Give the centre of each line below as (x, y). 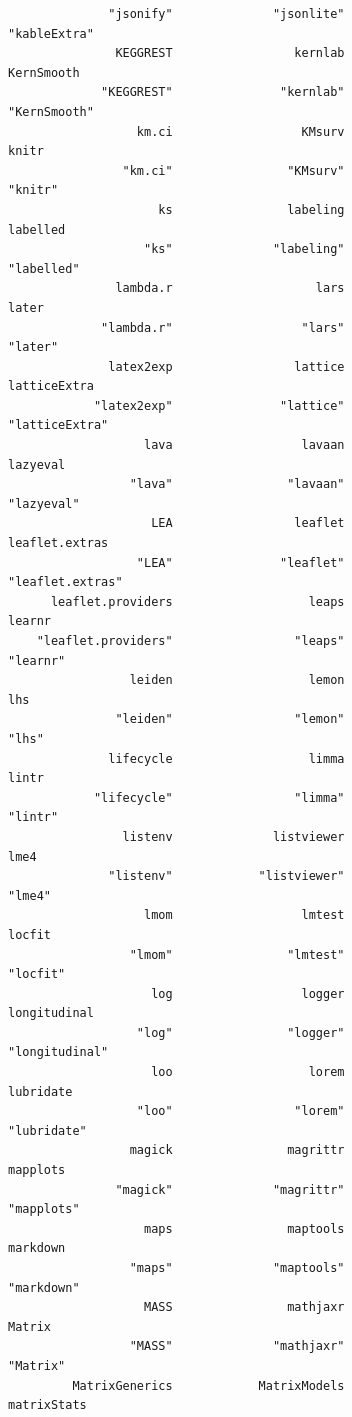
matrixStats (47, 1405)
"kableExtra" (51, 33)
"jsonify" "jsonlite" (226, 14)
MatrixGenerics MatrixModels (208, 1385)
